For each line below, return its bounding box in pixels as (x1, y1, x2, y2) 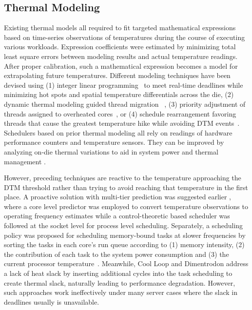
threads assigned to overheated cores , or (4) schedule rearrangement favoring (4, 108, 236, 118)
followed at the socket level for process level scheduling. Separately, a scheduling (4, 220, 243, 231)
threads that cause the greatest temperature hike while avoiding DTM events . (4, 118, 240, 128)
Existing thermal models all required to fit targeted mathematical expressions (4, 22, 236, 33)
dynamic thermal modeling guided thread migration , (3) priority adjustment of (4, 98, 246, 109)
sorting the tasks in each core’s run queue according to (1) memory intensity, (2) (4, 239, 245, 250)
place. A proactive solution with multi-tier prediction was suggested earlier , (4, 192, 232, 202)
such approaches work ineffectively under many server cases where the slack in (4, 287, 237, 297)
